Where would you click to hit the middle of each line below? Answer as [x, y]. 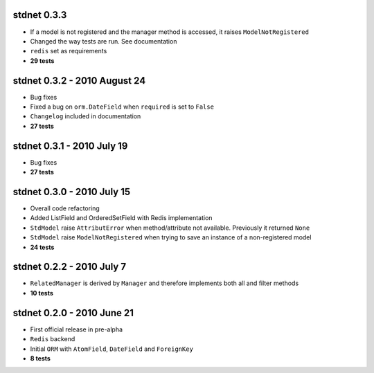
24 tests [42, 247]
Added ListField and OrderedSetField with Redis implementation [121, 218]
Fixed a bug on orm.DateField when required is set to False [122, 107]
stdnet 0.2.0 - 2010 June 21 [73, 312]
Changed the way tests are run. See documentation [104, 41]
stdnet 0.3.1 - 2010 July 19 [70, 146]
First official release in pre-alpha [77, 329]
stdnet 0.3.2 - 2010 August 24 [79, 81]
